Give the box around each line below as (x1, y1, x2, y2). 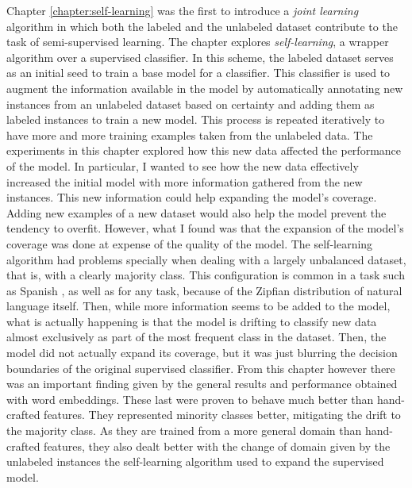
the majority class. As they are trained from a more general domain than (6, 422, 362, 439)
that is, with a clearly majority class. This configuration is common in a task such (6, 267, 405, 283)
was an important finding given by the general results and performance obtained (6, 375, 398, 392)
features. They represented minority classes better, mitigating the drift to (44, 406, 401, 423)
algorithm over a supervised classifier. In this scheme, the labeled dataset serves (6, 48, 394, 65)
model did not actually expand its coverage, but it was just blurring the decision (6, 344, 398, 361)
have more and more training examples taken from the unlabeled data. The (6, 126, 373, 143)
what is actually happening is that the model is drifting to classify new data (6, 313, 377, 329)
